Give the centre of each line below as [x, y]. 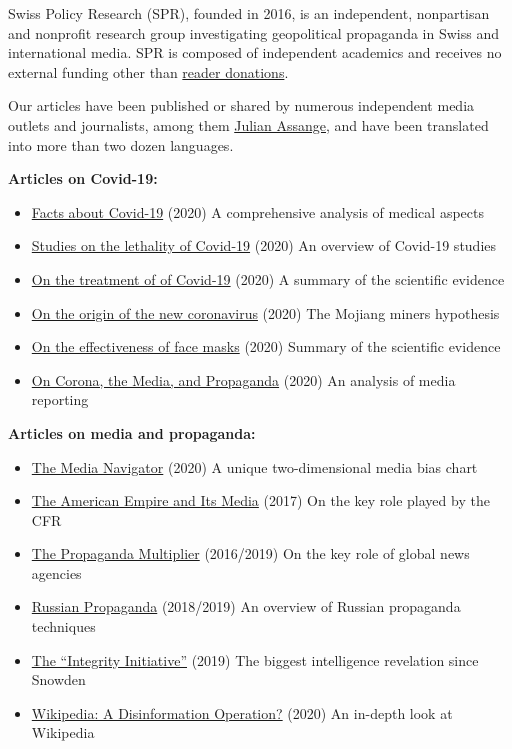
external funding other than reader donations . [148, 71]
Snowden [58, 679]
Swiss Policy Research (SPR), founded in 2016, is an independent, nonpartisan [249, 13]
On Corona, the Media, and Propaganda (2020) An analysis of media [243, 379]
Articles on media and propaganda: [132, 432]
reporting [60, 399]
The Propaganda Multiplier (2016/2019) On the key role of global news [250, 553]
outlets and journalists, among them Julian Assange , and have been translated [248, 124]
